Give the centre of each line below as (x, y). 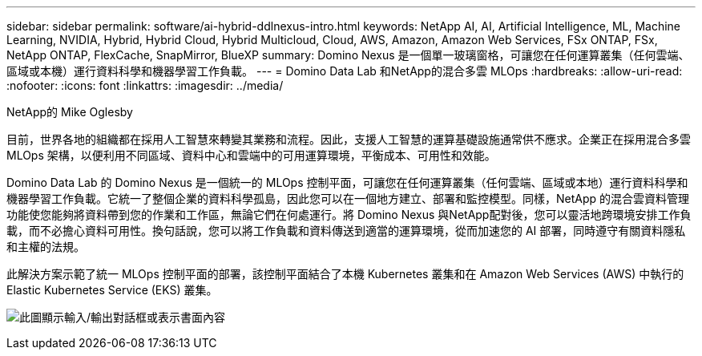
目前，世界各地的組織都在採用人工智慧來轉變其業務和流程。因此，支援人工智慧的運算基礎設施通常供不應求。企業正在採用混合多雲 (349, 139)
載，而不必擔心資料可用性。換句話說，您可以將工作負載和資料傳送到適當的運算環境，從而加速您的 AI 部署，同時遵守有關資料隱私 (346, 231)
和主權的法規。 (46, 247)
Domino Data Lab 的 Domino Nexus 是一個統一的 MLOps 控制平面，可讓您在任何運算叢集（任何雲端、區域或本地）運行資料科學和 (347, 182)
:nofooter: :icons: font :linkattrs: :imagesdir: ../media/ (145, 85)
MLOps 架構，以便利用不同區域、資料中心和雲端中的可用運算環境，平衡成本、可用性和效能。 (251, 155)
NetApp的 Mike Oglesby (70, 112)
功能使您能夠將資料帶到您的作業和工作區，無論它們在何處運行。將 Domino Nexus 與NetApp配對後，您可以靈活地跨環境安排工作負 (349, 214)
